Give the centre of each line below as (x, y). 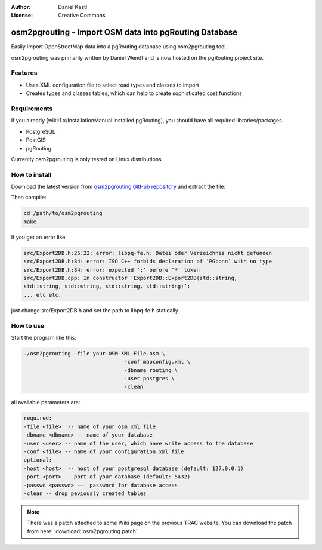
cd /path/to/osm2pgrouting (63, 213)
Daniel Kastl (73, 7)
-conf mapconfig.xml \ (157, 362)
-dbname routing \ (151, 370)
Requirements (32, 109)
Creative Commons (82, 16)
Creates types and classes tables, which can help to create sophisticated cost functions (134, 93)
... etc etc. (43, 295)
